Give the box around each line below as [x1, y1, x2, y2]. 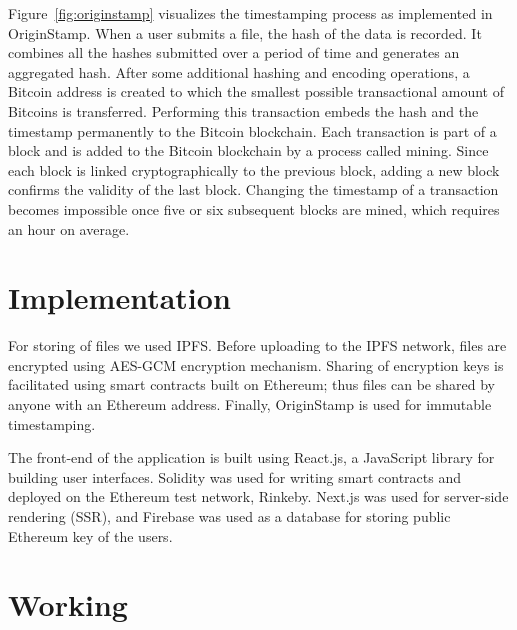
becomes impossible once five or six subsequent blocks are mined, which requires [8, 198, 500, 219]
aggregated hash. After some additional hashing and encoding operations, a [8, 61, 470, 82]
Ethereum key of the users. [8, 525, 173, 546]
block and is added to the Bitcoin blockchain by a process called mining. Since [8, 140, 489, 161]
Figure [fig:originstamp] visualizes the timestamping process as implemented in [8, 3, 493, 23]
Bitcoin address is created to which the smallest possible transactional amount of [8, 81, 504, 102]
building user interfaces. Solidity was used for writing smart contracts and [8, 466, 461, 487]
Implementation [8, 277, 231, 318]
